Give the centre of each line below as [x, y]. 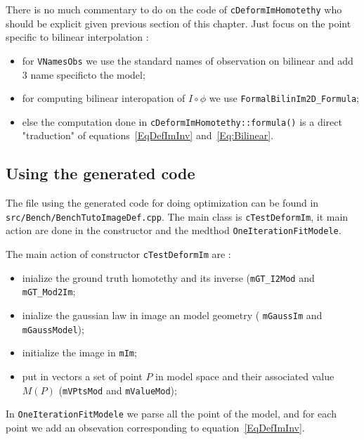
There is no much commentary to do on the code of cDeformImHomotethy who [174, 9]
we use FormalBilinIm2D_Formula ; [284, 98]
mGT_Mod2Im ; [49, 291]
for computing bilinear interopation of [104, 98]
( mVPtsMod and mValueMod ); [118, 390]
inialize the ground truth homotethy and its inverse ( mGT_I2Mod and [168, 277]
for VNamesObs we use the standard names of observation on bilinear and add [188, 60]
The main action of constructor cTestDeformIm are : [118, 254]
